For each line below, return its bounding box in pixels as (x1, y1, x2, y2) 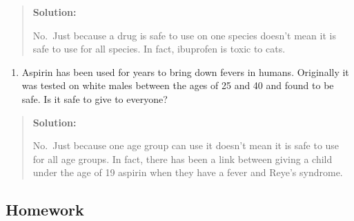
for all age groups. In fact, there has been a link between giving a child (32, 151, 333, 166)
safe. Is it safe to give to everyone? (21, 91, 168, 106)
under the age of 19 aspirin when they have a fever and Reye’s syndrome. (32, 165, 343, 180)
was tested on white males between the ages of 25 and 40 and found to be (21, 78, 334, 93)
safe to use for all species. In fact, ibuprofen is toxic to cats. (32, 41, 286, 56)
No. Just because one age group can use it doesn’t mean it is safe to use (32, 138, 340, 153)
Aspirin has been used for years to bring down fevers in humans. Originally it (21, 64, 349, 79)
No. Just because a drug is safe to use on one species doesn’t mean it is (32, 28, 336, 42)
